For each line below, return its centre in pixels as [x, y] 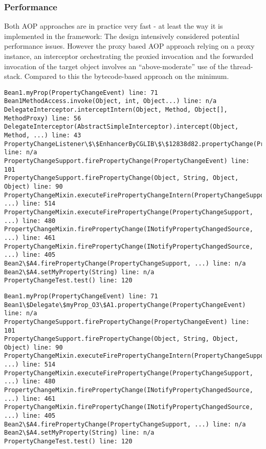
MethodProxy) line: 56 [43, 118]
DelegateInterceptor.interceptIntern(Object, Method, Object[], [116, 110]
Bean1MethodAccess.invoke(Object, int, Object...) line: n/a [110, 101]
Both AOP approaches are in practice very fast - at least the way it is [114, 26]
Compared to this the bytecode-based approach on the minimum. [127, 76]
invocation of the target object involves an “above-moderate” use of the [116, 66]
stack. [13, 76]
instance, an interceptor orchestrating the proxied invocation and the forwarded [129, 56]
